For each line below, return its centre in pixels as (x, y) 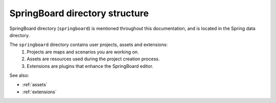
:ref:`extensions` (39, 92)
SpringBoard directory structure (79, 13)
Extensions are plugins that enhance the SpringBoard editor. (90, 66)
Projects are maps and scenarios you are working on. (83, 52)
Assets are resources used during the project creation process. (93, 59)
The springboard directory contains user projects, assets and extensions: (89, 45)
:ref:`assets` (35, 85)
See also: (19, 75)
